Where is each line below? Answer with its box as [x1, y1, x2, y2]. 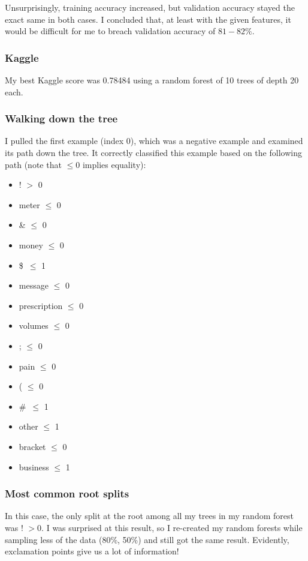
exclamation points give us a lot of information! [5, 545, 179, 557]
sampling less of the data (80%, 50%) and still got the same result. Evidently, [5, 533, 289, 545]
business [19, 460, 49, 473]
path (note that [5, 158, 62, 170]
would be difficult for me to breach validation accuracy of [5, 25, 216, 37]
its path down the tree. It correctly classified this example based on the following [5, 146, 302, 158]
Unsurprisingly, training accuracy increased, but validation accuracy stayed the [5, 1, 295, 13]
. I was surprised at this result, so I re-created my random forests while [41, 521, 303, 533]
